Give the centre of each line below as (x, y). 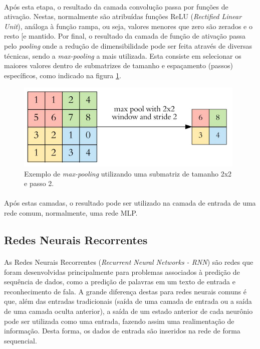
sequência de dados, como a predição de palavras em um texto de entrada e (120, 282)
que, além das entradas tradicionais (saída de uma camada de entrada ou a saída (128, 301)
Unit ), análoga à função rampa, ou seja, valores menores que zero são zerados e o (128, 26)
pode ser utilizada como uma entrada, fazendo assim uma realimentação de (119, 321)
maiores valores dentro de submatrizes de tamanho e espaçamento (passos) (118, 65)
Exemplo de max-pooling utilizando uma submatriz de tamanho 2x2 (128, 173)
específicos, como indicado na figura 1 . (63, 75)
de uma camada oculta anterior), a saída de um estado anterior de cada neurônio (128, 311)
